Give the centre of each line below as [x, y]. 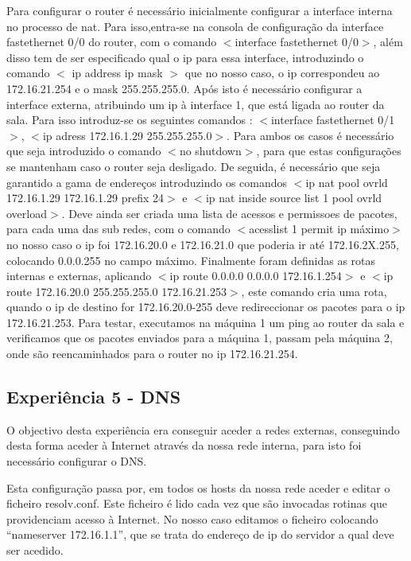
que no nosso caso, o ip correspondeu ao [282, 73]
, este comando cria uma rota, [314, 291]
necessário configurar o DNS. [77, 461]
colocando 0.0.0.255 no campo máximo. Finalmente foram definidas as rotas [191, 260]
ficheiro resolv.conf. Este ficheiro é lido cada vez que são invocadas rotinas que [197, 503]
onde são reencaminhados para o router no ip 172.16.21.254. [152, 354]
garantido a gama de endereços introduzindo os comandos [147, 182]
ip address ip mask [117, 73]
